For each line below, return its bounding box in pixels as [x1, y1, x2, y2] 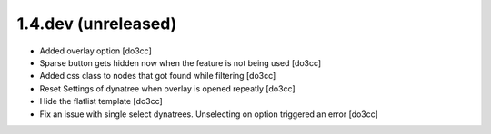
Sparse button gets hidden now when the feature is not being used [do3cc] [39, 57, 322, 68]
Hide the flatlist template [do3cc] [39, 96, 163, 107]
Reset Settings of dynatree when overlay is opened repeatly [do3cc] [39, 82, 296, 94]
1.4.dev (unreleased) [16, 14, 177, 33]
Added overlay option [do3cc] [39, 45, 152, 56]
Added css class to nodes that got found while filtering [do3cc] [39, 71, 276, 81]
